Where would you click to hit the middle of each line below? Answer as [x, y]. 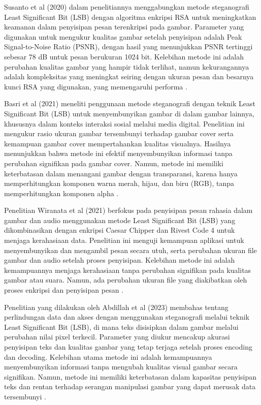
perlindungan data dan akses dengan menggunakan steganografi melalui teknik [127, 317]
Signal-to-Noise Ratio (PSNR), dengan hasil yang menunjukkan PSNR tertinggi [128, 46]
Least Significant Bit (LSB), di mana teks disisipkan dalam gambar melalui [121, 326]
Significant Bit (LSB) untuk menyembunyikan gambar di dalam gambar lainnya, [129, 113]
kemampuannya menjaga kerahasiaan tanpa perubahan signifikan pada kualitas [128, 270]
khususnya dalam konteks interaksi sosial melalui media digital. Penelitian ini [124, 123]
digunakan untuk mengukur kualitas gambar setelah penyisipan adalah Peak [123, 36]
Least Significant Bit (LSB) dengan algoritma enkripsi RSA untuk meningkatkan [130, 17]
